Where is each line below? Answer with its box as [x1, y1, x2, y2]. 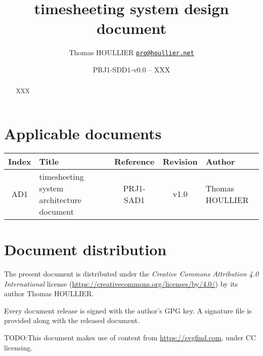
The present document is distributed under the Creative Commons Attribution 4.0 [4, 268, 259, 279]
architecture [39, 193, 81, 206]
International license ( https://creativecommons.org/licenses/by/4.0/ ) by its [4, 278, 238, 289]
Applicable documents [4, 123, 162, 144]
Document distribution [4, 239, 167, 260]
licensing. [4, 342, 33, 352]
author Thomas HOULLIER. [4, 288, 94, 299]
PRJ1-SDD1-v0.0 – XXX [93, 64, 170, 74]
